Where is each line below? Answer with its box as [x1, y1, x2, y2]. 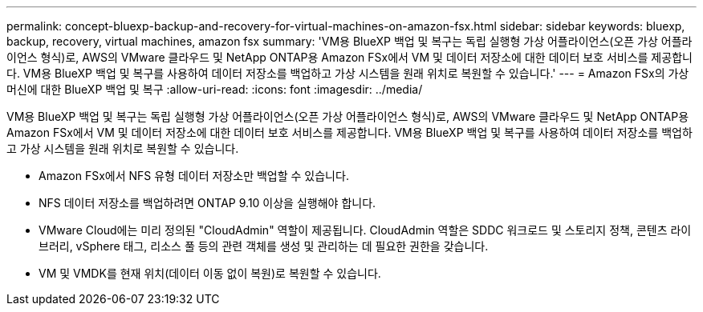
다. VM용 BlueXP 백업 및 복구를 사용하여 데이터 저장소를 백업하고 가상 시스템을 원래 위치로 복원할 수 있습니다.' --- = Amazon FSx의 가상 [6, 66, 689, 80]
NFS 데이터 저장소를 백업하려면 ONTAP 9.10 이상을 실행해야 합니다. [39, 196, 376, 210]
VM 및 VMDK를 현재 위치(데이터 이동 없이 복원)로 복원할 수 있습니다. [39, 266, 381, 280]
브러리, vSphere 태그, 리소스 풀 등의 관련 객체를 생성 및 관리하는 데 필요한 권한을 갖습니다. [39, 239, 489, 253]
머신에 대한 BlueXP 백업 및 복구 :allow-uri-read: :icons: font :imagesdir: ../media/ [6, 82, 423, 96]
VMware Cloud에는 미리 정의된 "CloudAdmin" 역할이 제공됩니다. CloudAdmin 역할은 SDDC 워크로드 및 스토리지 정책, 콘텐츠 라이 [39, 223, 692, 237]
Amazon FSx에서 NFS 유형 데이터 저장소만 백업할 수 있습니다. [39, 169, 349, 182]
